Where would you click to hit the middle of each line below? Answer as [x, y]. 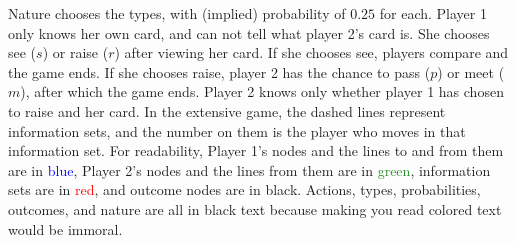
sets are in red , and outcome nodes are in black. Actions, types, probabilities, [244, 189]
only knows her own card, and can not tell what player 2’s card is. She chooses [249, 32]
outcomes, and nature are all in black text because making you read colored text [255, 208]
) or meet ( [471, 71]
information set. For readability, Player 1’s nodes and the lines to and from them [256, 150]
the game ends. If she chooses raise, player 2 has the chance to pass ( [219, 71]
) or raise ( [75, 52]
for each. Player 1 [433, 13]
